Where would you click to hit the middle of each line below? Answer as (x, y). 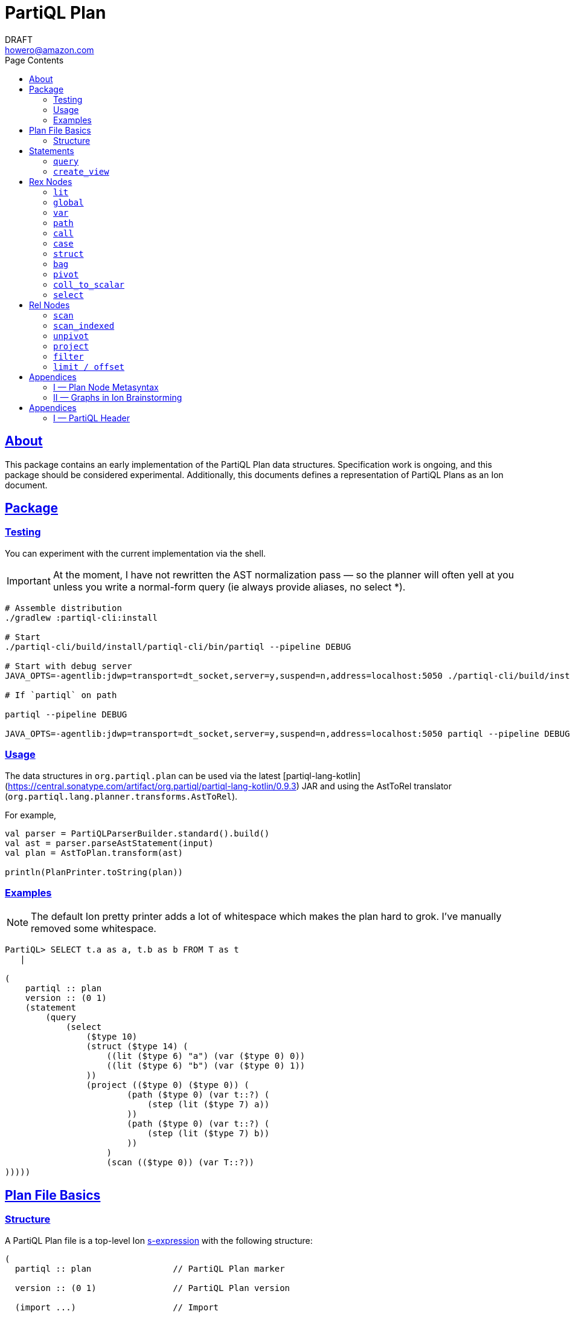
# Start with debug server (69, 666)
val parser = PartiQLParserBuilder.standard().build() (137, 833)
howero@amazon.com (50, 50)
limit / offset (89, 367)
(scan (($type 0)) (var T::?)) (181, 1163)
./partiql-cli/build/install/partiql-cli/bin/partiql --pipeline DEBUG (178, 646)
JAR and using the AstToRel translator (376, 786)
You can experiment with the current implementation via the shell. (136, 553)
